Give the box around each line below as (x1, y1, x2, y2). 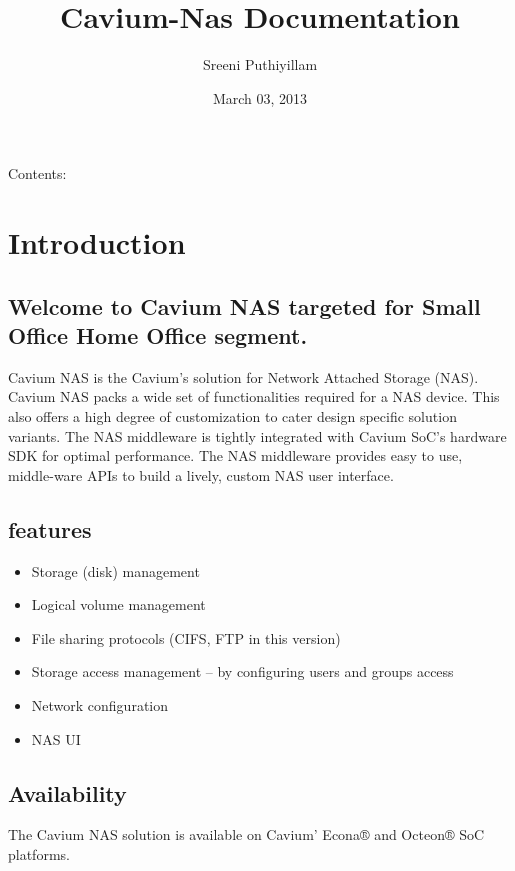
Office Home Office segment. (8, 320, 308, 351)
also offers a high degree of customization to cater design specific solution (8, 406, 457, 427)
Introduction (8, 222, 186, 263)
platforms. (8, 844, 70, 864)
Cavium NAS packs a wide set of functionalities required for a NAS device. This (8, 386, 500, 407)
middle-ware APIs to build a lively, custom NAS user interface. (8, 464, 394, 485)
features (8, 513, 92, 544)
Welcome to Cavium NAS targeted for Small (8, 290, 481, 321)
